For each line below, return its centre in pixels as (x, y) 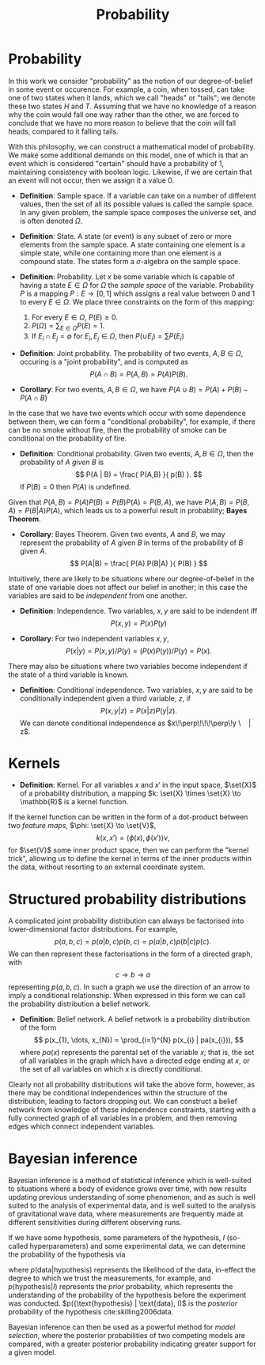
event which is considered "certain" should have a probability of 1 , (116, 163)
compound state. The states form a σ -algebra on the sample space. (130, 261)
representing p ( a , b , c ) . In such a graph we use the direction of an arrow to (129, 987)
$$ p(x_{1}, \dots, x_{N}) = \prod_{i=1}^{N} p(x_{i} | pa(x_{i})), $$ (138, 1040)
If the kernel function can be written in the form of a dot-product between (128, 817)
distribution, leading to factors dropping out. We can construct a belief (123, 1102)
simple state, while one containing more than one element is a (120, 253)
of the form (38, 1028)
